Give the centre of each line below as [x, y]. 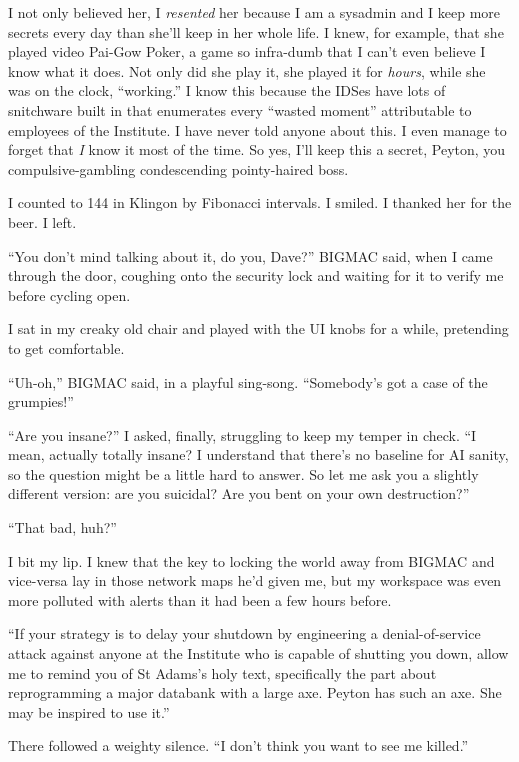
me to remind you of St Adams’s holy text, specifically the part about [222, 672]
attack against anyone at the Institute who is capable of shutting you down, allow [258, 653]
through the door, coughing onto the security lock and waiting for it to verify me [256, 275]
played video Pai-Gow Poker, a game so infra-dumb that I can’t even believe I [247, 51]
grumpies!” [41, 401]
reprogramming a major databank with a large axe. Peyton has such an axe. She [255, 692]
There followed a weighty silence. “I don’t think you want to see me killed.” [238, 745]
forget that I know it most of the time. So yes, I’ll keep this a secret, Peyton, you [257, 149]
